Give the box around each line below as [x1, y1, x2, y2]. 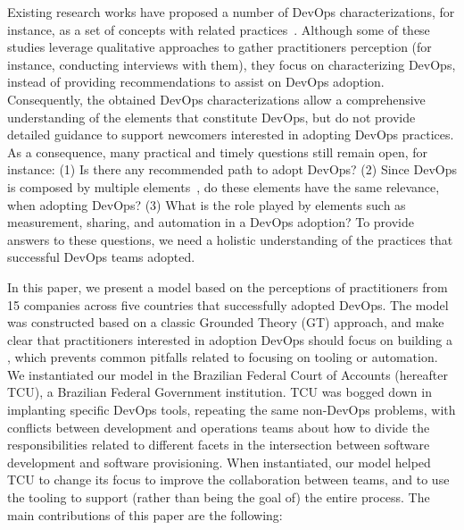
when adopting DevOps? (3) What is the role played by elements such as [7, 195, 406, 214]
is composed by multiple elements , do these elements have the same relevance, [7, 177, 440, 196]
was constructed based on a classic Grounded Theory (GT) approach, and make [7, 313, 444, 332]
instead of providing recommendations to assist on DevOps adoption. [7, 72, 385, 91]
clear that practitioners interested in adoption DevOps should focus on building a [7, 330, 452, 349]
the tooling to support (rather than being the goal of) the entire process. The [7, 488, 430, 507]
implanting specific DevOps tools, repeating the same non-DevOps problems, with [7, 400, 456, 419]
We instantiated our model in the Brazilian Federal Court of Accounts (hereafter [7, 365, 448, 383]
